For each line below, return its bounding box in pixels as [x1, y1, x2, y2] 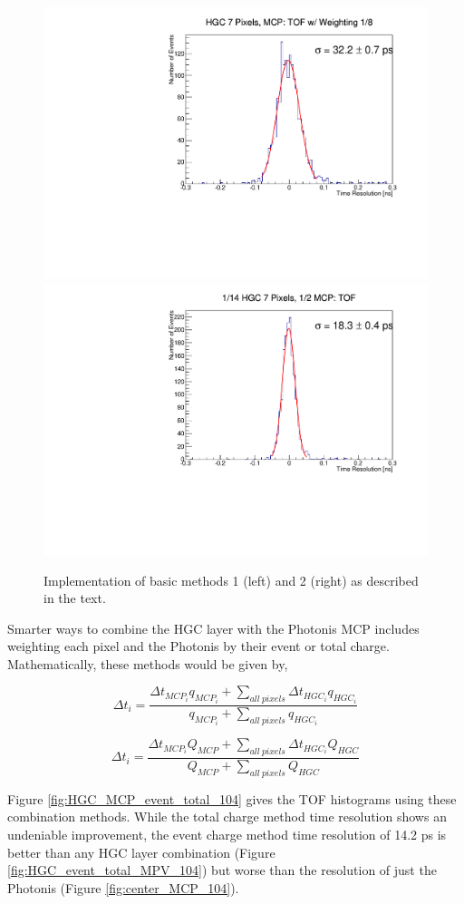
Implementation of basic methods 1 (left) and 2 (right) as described [43, 570, 419, 589]
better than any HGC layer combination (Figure [7, 842, 275, 861]
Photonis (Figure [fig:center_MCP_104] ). [7, 878, 239, 897]
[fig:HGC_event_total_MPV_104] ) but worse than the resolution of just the [7, 860, 437, 880]
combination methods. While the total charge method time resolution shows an [7, 807, 447, 826]
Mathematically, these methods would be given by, [7, 654, 288, 673]
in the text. [43, 588, 106, 608]
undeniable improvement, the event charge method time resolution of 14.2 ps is [7, 824, 447, 843]
